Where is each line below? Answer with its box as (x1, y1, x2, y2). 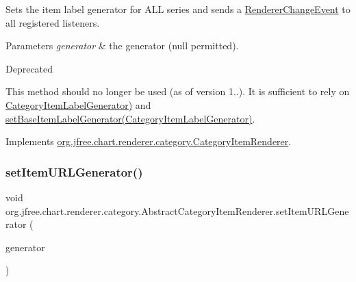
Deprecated (5, 61, 53, 75)
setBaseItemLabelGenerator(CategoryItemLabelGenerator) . (5, 111, 255, 125)
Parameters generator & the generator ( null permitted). (5, 38, 239, 53)
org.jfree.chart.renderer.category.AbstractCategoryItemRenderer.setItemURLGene (5, 203, 349, 218)
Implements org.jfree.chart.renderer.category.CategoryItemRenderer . (5, 134, 292, 149)
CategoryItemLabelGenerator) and (5, 97, 151, 112)
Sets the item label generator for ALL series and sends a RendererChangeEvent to (5, 2, 351, 16)
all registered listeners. (5, 15, 100, 29)
